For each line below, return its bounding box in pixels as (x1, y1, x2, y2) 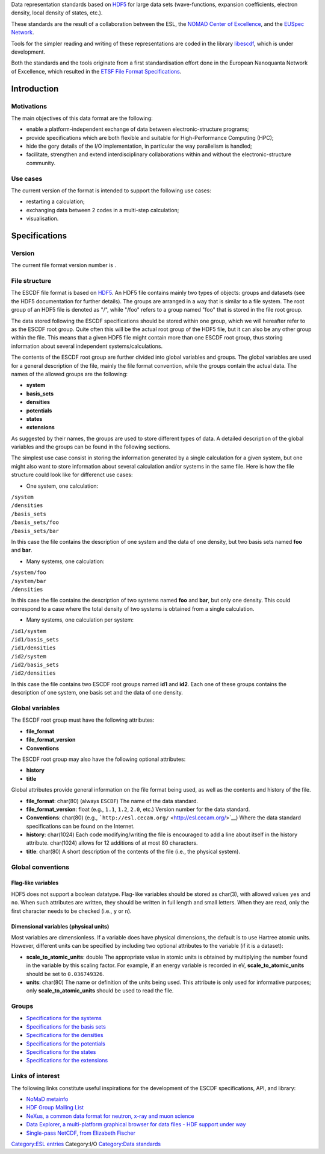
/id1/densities (11, 645, 57, 651)
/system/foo (11, 569, 46, 576)
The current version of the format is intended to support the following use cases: (11, 187, 212, 194)
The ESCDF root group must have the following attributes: (11, 716, 155, 724)
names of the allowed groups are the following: (11, 370, 128, 377)
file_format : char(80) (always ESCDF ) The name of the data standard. (26, 797, 199, 804)
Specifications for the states (26, 1048, 96, 1056)
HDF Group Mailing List (26, 1104, 84, 1111)
